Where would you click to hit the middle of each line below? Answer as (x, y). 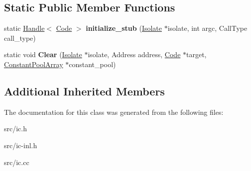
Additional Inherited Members (84, 91)
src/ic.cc (17, 162)
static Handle (24, 28)
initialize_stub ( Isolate (124, 28)
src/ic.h (16, 128)
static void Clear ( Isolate (43, 54)
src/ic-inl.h (21, 145)
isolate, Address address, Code (134, 54)
